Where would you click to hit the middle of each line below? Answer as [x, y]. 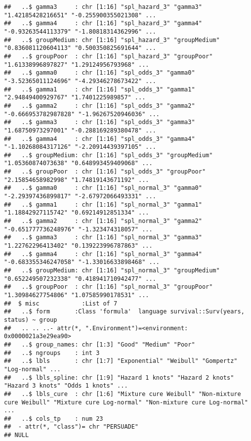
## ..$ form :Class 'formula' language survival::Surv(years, [124, 312]
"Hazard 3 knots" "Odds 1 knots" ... [66, 386]
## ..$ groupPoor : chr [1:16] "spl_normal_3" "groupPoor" [108, 287]
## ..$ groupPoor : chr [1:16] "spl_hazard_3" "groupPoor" [108, 56]
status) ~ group [31, 320]
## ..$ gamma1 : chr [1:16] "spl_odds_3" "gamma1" [100, 89]
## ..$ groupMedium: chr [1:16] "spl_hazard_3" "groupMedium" [112, 40]
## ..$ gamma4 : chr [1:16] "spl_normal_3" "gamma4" [103, 254]
